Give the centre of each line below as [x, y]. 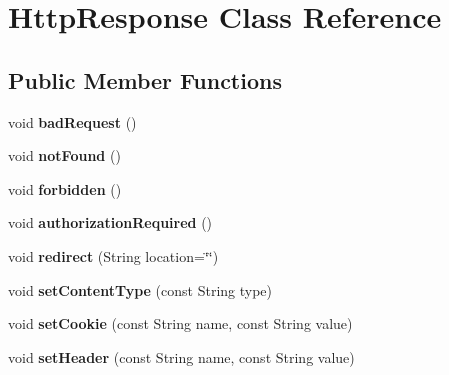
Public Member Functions [145, 79]
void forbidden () [65, 188]
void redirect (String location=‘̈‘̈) [113, 255]
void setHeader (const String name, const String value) [181, 356]
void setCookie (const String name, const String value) [180, 323]
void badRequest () [72, 121]
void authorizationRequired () [110, 222]
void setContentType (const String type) [140, 289]
